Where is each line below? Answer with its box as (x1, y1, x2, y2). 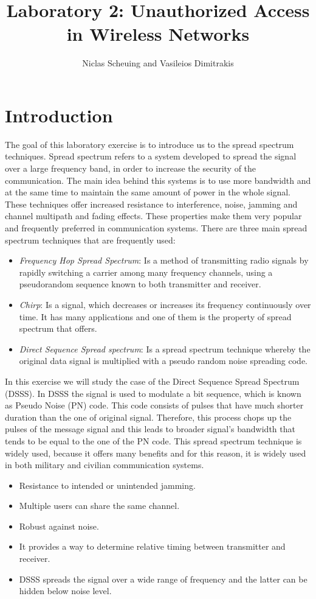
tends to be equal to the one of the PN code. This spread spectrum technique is (5, 434, 302, 447)
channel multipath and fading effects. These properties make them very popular (5, 209, 302, 222)
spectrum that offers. (19, 322, 97, 335)
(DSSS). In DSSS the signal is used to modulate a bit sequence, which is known (5, 387, 301, 399)
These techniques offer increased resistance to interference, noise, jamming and (5, 197, 298, 210)
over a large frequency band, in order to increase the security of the (5, 162, 256, 175)
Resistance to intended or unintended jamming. (19, 478, 196, 491)
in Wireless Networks (66, 21, 250, 46)
